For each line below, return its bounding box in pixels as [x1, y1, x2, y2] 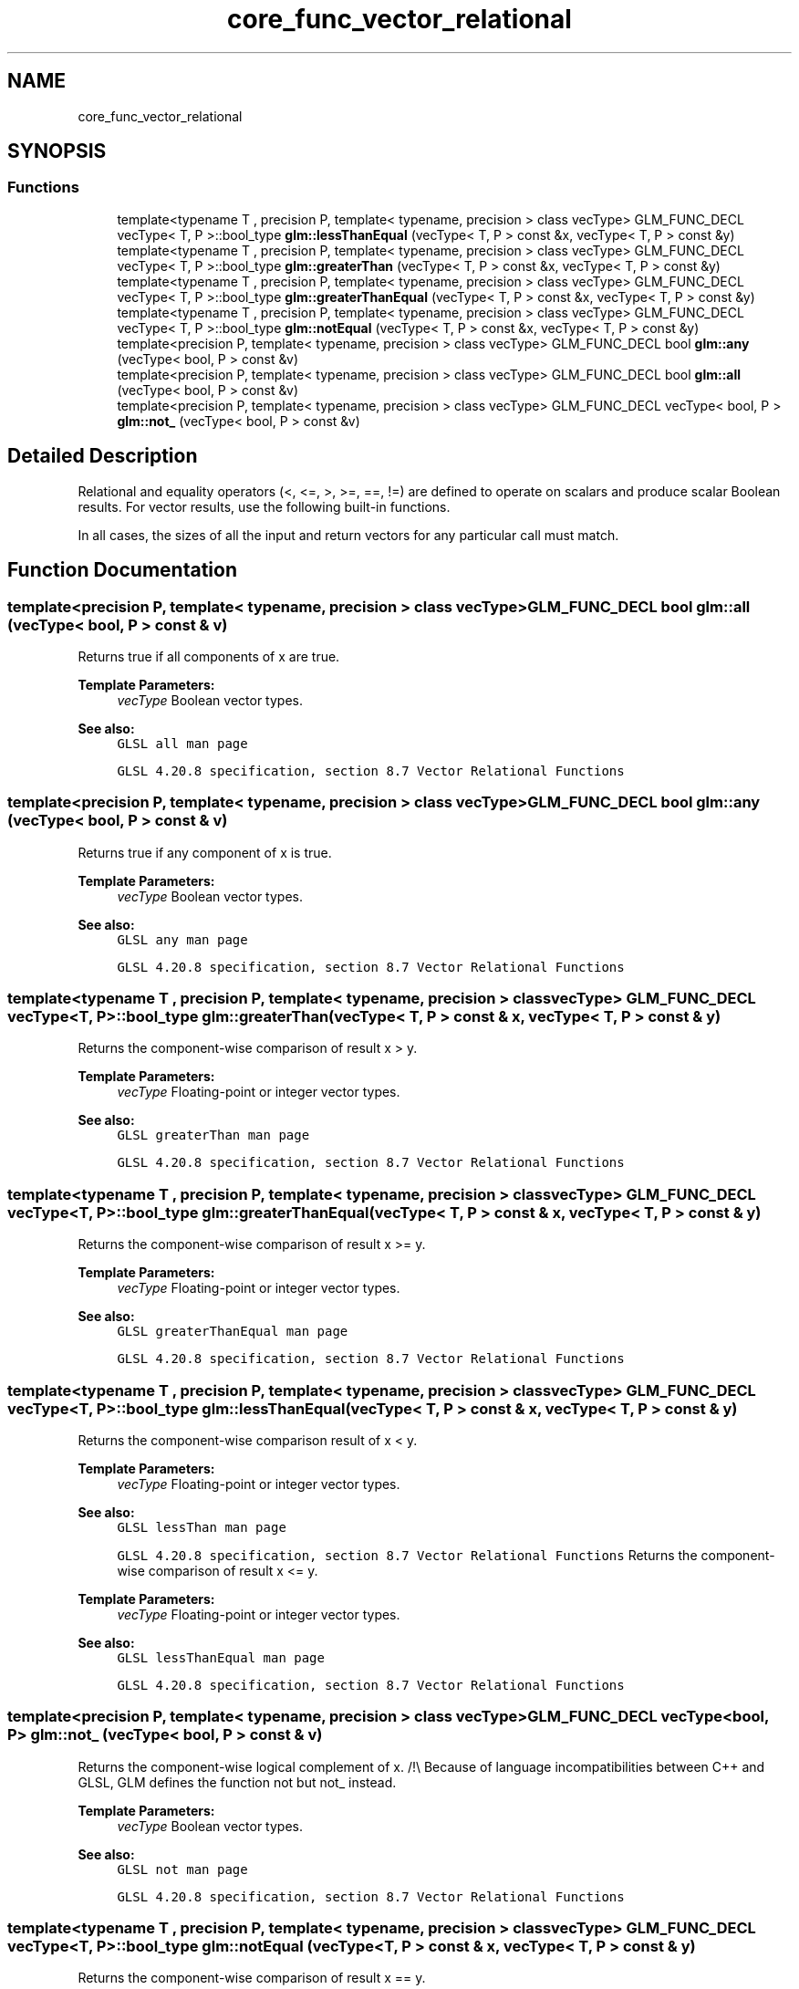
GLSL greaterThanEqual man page [117, 1324, 348, 1339]
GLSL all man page [117, 735, 248, 751]
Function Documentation [7, 558, 237, 582]
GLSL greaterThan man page [117, 1128, 310, 1143]
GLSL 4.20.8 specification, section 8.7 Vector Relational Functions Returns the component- [117, 1546, 775, 1563]
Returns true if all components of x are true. [78, 648, 340, 664]
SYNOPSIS [7, 140, 107, 163]
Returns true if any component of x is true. [78, 844, 332, 860]
